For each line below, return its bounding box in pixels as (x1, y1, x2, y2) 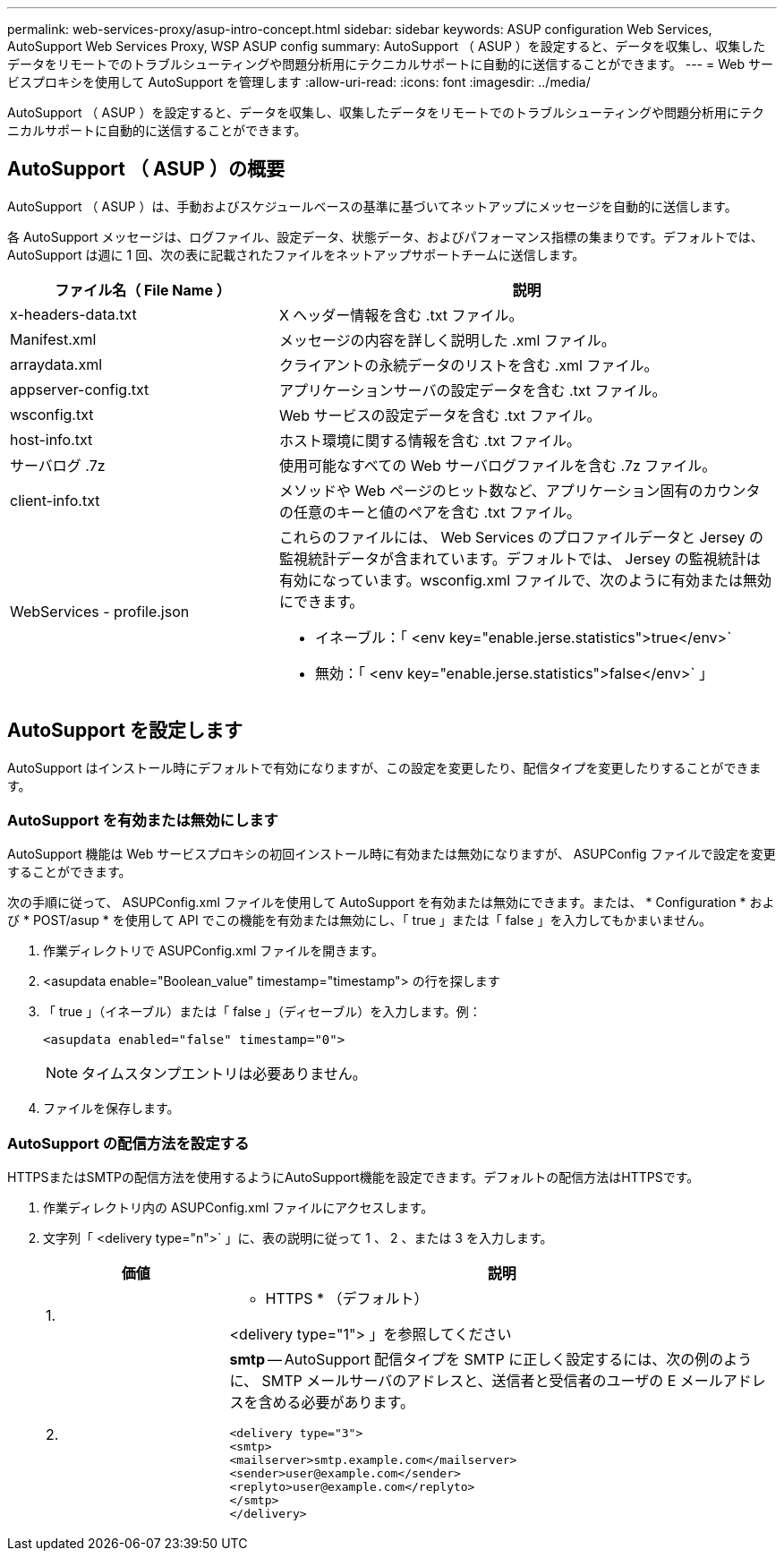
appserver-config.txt (10, 380, 149, 398)
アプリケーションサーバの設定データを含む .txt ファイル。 (278, 381, 667, 399)
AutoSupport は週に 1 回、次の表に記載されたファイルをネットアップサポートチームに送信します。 (7, 246, 585, 262)
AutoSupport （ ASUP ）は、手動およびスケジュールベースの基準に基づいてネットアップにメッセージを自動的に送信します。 (7, 198, 737, 214)
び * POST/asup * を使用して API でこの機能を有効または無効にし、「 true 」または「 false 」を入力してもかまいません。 (7, 912, 712, 929)
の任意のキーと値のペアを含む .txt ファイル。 (278, 502, 582, 521)
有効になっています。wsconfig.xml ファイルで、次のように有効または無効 (278, 570, 771, 589)
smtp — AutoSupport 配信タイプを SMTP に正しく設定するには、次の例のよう (229, 1350, 753, 1369)
